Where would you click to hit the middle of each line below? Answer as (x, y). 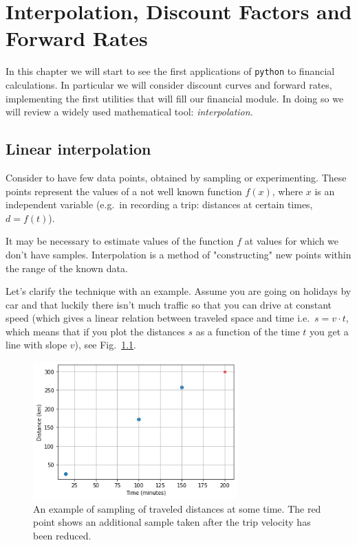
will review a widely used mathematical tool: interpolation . (129, 112)
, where (288, 191)
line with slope (36, 345)
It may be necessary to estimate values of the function (120, 241)
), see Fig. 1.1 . (105, 345)
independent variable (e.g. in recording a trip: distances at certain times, (159, 204)
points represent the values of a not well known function (124, 191)
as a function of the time (248, 331)
